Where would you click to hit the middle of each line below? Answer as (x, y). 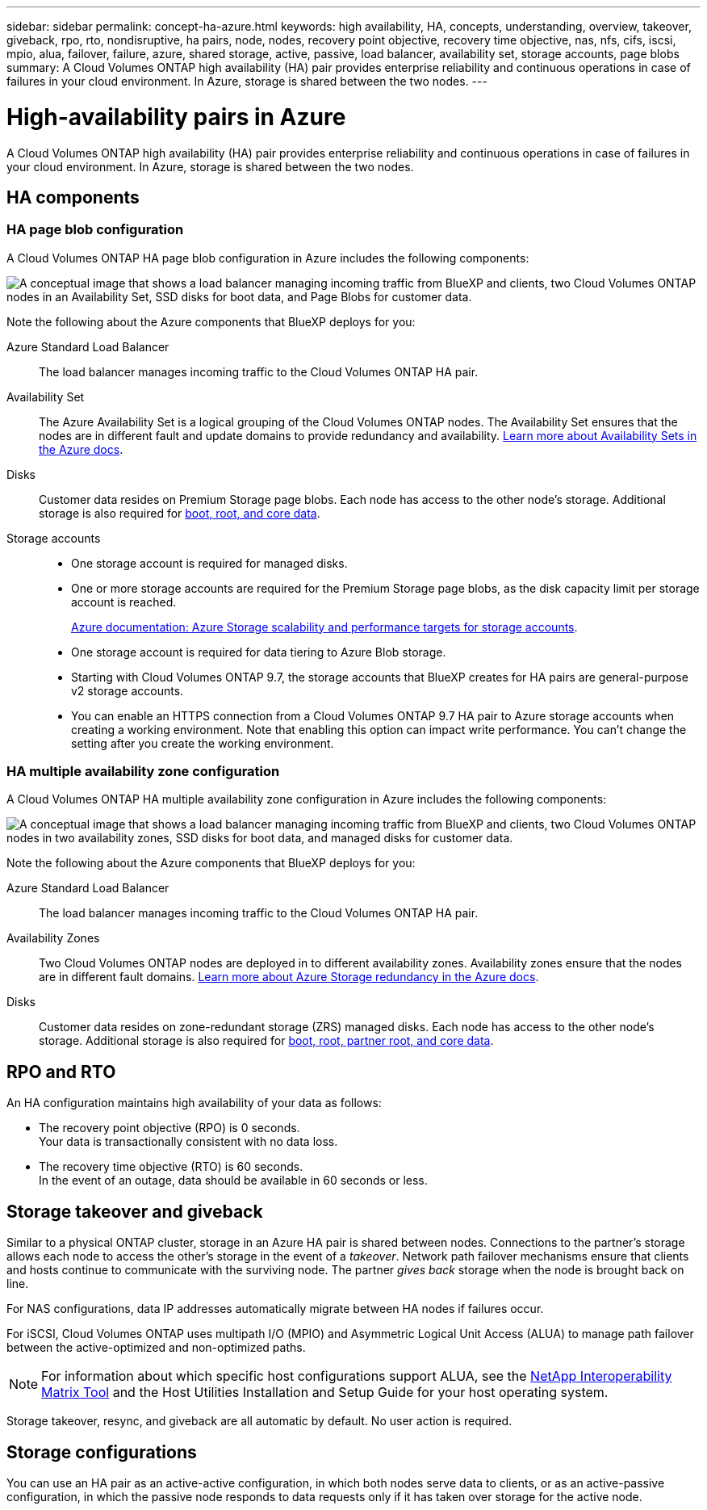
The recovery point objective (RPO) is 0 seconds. (169, 1128)
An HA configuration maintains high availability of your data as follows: (194, 1103)
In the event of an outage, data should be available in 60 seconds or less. (233, 1181)
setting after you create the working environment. (203, 743)
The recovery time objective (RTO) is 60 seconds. (171, 1167)
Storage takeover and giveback (135, 1211)
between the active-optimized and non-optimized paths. (156, 1348)
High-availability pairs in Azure (176, 117)
